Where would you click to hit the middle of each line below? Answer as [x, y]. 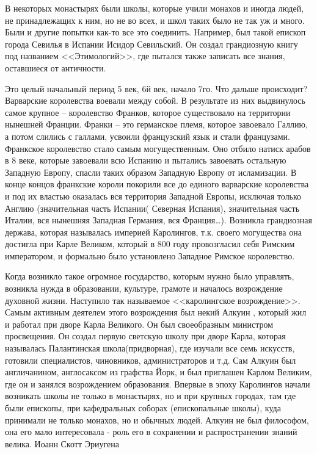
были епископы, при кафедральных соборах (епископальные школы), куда [143, 408]
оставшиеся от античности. [56, 67]
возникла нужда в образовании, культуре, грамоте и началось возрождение [144, 288]
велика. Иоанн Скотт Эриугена [62, 443]
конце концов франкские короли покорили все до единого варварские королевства [157, 184]
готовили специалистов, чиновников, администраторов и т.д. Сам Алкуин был [151, 360]
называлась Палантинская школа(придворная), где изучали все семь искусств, [150, 348]
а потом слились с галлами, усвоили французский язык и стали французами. [148, 136]
